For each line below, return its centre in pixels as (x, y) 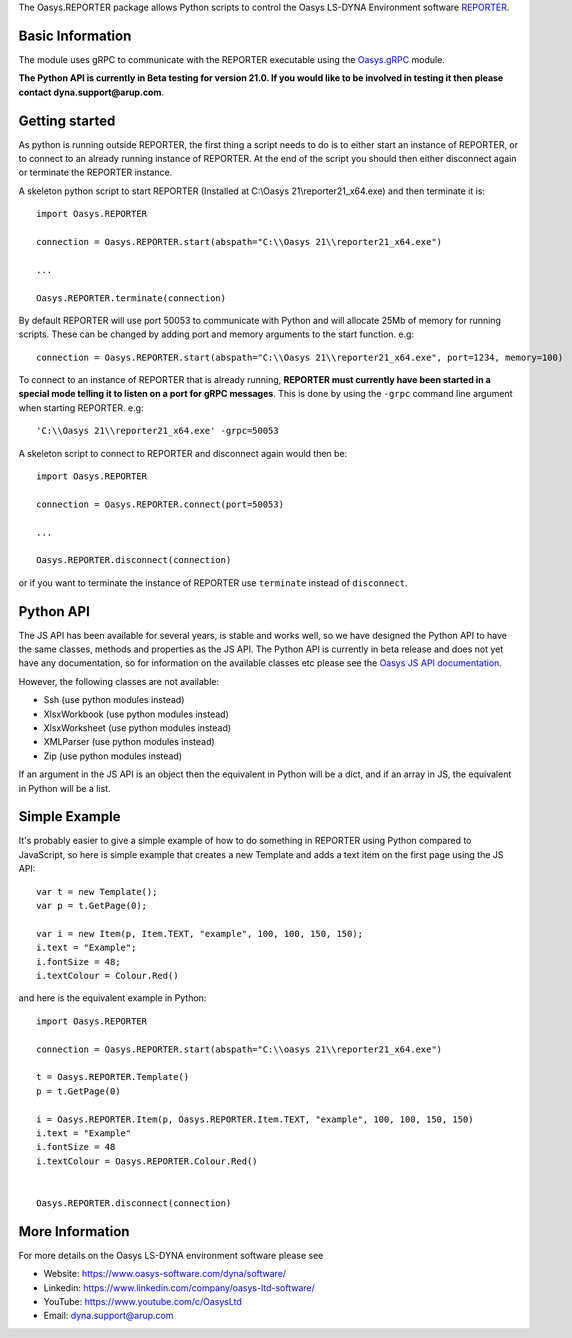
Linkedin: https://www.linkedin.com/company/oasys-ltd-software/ (179, 1287)
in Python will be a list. (64, 788)
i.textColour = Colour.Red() (107, 975)
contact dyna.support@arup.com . (91, 92)
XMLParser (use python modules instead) (129, 742)
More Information (74, 1231)
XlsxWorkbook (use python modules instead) (136, 714)
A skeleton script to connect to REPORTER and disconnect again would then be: (183, 453)
